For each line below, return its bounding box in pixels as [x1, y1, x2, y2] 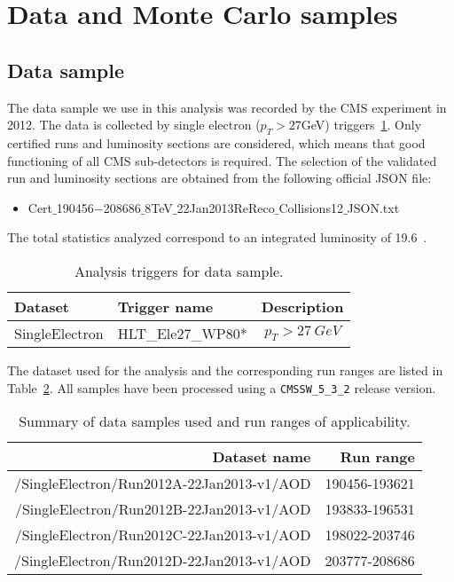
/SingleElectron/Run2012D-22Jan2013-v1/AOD [14, 550, 311, 571]
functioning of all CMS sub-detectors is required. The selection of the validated [7, 151, 437, 169]
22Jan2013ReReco [176, 198, 275, 216]
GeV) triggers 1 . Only [301, 115, 422, 134]
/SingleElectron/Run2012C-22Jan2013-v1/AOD [14, 524, 311, 546]
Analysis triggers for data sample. [74, 260, 284, 281]
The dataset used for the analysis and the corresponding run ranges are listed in [7, 360, 443, 379]
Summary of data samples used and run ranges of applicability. [19, 411, 411, 432]
